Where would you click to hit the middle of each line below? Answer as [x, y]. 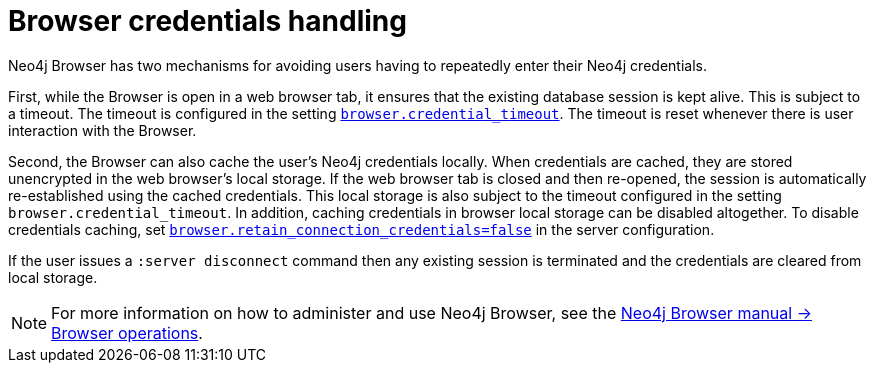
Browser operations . [127, 332]
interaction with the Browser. [102, 130]
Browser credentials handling [207, 21]
